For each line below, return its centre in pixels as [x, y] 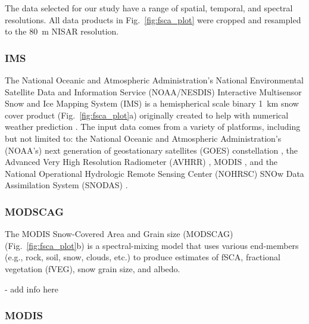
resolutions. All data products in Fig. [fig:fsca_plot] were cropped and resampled [153, 19]
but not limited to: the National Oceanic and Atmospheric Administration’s [143, 138]
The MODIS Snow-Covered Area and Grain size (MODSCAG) [119, 234]
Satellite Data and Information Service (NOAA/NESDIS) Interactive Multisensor [153, 91]
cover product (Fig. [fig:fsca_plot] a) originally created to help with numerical [147, 115]
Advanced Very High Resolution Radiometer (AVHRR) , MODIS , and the [141, 162]
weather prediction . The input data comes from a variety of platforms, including [153, 127]
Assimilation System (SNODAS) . [66, 185]
